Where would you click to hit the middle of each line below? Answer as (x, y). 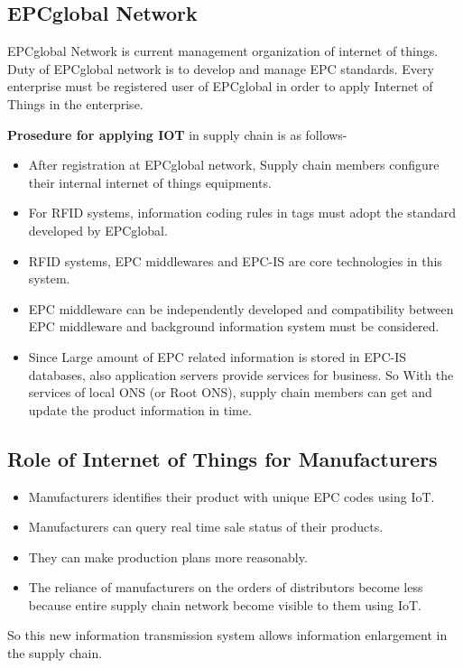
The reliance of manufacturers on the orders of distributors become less (226, 587)
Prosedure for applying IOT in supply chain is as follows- (177, 134)
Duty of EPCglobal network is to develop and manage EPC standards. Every (221, 68)
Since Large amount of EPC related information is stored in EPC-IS (217, 356)
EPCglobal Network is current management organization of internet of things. (223, 51)
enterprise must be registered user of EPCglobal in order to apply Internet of (220, 86)
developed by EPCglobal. (98, 230)
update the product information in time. (140, 409)
